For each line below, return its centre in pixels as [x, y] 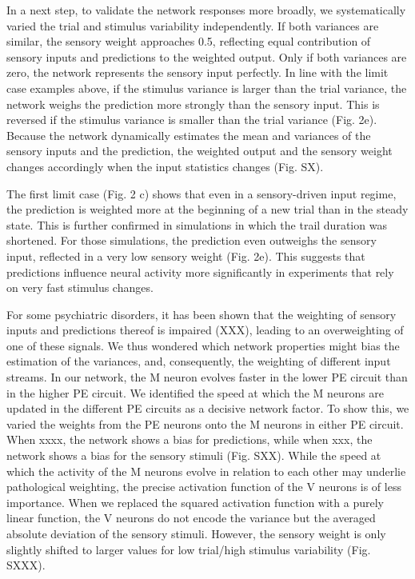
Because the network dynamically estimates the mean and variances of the [189, 135]
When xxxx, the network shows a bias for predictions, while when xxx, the [190, 439]
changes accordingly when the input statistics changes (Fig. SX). [165, 166]
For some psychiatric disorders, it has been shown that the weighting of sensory [202, 314]
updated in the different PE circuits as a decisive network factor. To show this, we [208, 408]
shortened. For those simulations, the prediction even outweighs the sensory [192, 240]
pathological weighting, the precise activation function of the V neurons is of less [204, 487]
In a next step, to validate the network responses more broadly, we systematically [206, 10]
